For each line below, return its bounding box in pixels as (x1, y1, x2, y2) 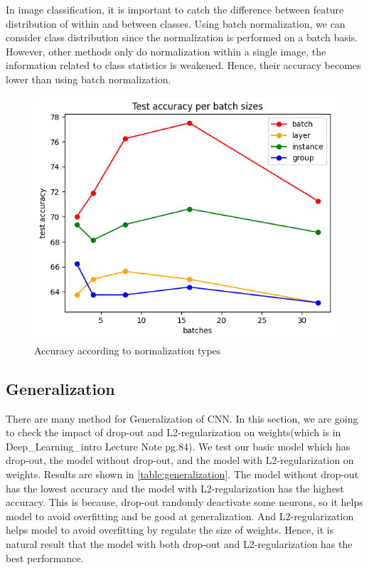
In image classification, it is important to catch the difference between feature (6, 2, 344, 16)
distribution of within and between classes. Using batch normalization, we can (6, 16, 346, 31)
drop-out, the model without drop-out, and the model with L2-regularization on (6, 453, 354, 468)
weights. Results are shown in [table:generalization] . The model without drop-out (6, 466, 359, 481)
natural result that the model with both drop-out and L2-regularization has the (6, 536, 353, 551)
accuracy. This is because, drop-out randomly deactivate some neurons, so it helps (6, 495, 363, 510)
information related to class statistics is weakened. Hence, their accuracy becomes (6, 58, 361, 73)
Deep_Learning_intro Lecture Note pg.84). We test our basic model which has (6, 438, 351, 453)
